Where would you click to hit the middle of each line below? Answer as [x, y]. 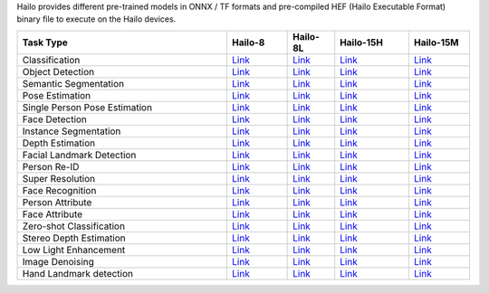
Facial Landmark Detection [79, 155]
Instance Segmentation [72, 131]
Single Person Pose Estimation [87, 107]
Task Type [45, 43]
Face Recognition [59, 190]
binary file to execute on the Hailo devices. [96, 19]
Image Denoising [58, 261]
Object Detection [58, 71]
